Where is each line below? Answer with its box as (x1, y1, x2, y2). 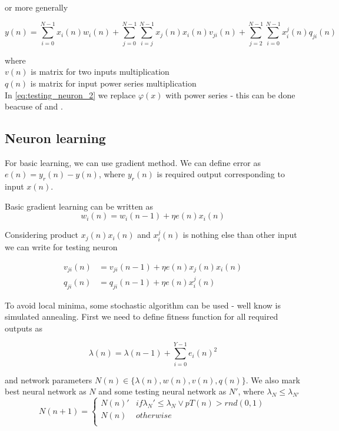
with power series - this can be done (165, 88, 295, 101)
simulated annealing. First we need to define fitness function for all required (5, 310, 278, 323)
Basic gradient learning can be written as (5, 200, 154, 212)
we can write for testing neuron (5, 240, 118, 253)
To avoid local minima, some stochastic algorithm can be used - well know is (5, 299, 281, 311)
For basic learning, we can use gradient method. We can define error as (5, 156, 261, 168)
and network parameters (5, 373, 92, 386)
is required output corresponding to (157, 168, 285, 180)
